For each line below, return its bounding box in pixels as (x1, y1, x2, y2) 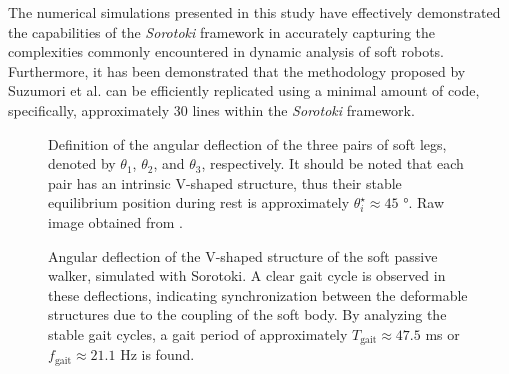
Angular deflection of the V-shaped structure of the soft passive (48, 245, 438, 266)
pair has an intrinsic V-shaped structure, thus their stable (48, 172, 402, 193)
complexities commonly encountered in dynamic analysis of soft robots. (8, 41, 445, 62)
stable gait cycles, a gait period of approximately (48, 323, 348, 344)
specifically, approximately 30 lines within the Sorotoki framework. (8, 99, 415, 120)
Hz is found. (120, 344, 195, 365)
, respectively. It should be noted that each (201, 153, 464, 174)
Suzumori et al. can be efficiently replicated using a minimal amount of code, (8, 80, 480, 101)
